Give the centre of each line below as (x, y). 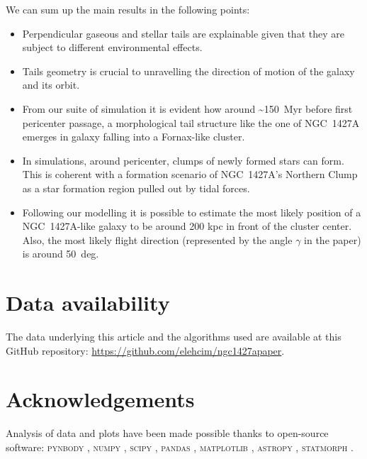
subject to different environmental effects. (112, 47)
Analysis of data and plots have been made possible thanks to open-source (167, 433)
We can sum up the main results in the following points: (128, 9)
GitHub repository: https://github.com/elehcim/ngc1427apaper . (145, 350)
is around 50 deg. (61, 254)
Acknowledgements (100, 399)
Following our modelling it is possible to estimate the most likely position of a (192, 212)
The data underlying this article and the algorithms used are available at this (174, 337)
